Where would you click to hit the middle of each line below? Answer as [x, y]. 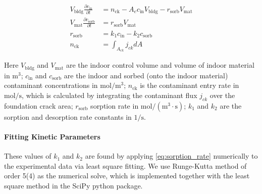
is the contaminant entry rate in [190, 85]
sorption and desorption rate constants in [68, 116]
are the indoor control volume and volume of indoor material [160, 65]
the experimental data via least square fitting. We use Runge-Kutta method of [125, 165]
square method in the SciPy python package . [73, 185]
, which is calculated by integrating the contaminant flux [110, 95]
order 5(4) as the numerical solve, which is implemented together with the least [127, 176]
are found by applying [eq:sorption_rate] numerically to [171, 156]
